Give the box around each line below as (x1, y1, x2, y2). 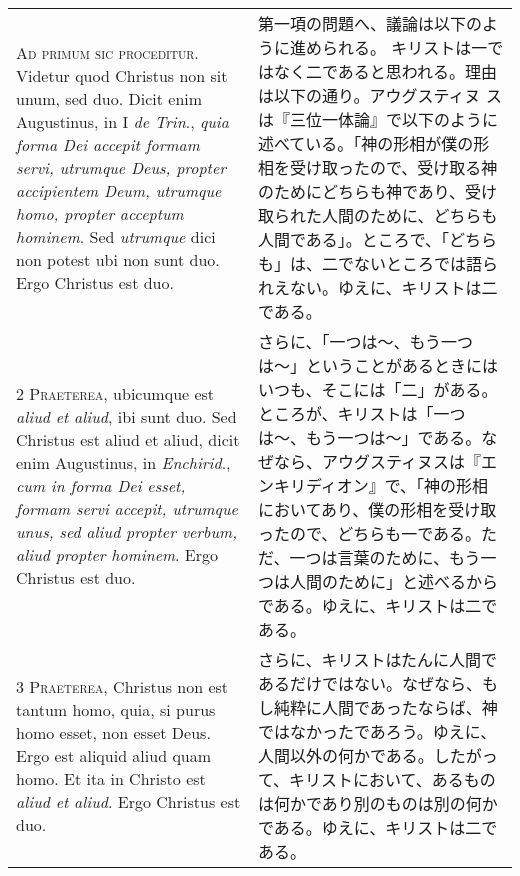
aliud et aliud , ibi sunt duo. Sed (16, 404, 237, 428)
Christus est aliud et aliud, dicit (16, 427, 240, 451)
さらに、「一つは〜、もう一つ (257, 330, 473, 353)
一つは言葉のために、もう (289, 546, 481, 569)
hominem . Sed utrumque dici (16, 224, 216, 248)
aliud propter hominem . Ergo (16, 542, 219, 566)
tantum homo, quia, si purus (16, 697, 216, 721)
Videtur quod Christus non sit (16, 63, 228, 87)
